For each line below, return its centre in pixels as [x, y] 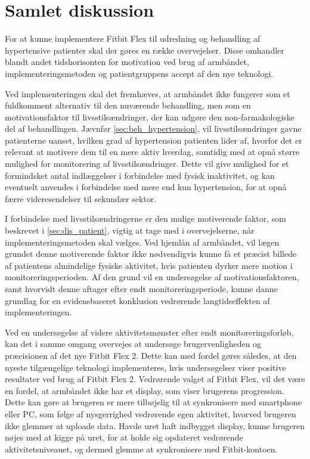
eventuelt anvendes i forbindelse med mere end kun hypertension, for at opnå [146, 187]
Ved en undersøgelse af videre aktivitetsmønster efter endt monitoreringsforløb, [149, 332]
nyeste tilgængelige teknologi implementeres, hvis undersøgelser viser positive [145, 367]
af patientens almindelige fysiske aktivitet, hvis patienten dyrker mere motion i [149, 265]
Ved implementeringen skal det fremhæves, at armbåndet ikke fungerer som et [148, 93]
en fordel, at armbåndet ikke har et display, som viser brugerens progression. [145, 390]
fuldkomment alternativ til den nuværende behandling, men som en [128, 105]
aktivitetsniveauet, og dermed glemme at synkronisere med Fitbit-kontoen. [141, 449]
